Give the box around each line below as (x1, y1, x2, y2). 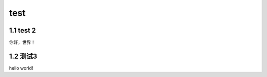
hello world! (9, 65, 33, 71)
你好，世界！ (9, 39, 36, 45)
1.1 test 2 (9, 26, 36, 35)
